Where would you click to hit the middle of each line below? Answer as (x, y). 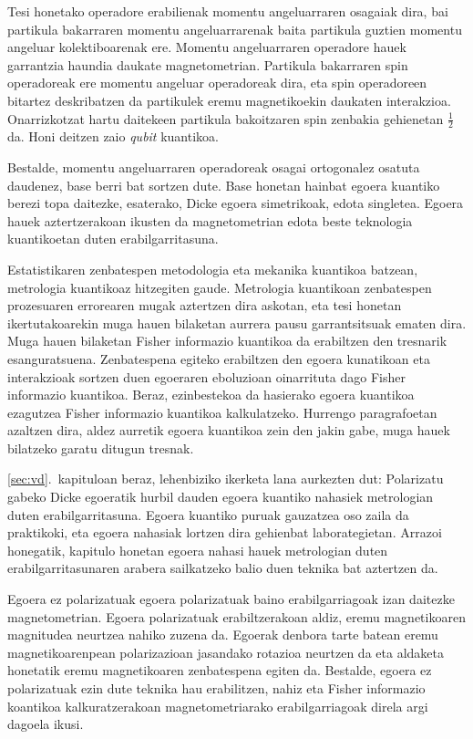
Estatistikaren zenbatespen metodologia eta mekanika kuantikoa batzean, (213, 269)
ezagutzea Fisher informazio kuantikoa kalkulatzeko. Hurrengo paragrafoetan (222, 412)
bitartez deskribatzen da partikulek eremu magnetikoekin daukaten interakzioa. (229, 100)
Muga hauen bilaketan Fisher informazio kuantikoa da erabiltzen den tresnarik (227, 341)
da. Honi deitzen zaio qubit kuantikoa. (113, 136)
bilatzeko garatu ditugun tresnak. (101, 448)
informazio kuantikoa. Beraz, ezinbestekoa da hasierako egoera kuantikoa (211, 395)
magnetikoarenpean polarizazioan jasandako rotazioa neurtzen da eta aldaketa (226, 652)
